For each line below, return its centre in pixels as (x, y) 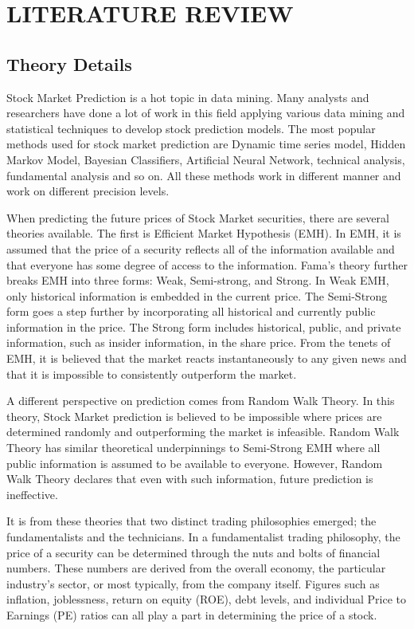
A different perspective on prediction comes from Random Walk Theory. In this (201, 401)
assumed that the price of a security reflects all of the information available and (201, 248)
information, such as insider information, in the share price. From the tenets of (199, 342)
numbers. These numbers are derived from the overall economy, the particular (196, 568)
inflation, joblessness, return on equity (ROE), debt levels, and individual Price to (207, 599)
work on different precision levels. (88, 191)
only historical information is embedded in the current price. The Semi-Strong (197, 295)
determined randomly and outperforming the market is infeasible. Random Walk (203, 432)
